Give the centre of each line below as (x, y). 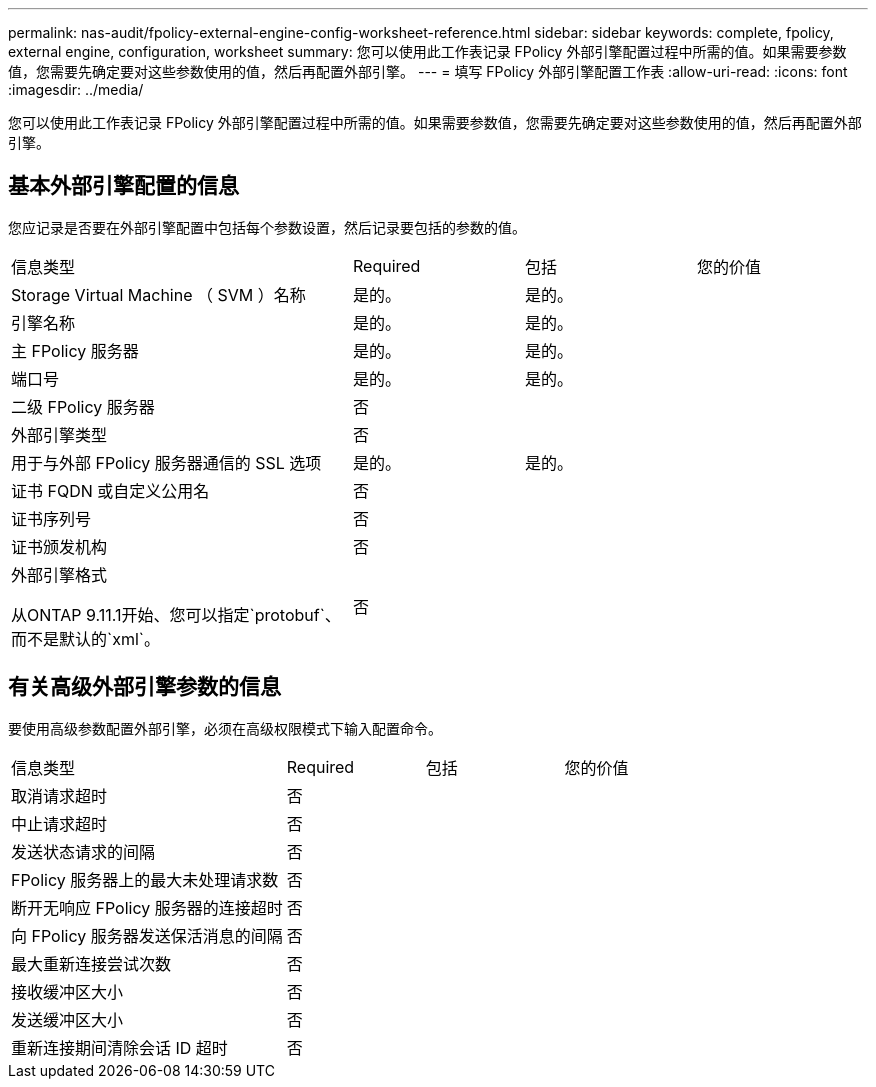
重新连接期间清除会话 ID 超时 (119, 1047)
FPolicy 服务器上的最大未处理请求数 (145, 879)
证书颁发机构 (59, 546)
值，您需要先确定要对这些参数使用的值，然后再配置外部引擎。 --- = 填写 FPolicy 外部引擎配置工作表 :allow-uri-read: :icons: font (428, 71)
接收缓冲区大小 (67, 991)
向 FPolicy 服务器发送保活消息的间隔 (147, 935)
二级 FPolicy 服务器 (83, 406)
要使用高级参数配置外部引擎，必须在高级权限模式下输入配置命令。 (225, 728)
